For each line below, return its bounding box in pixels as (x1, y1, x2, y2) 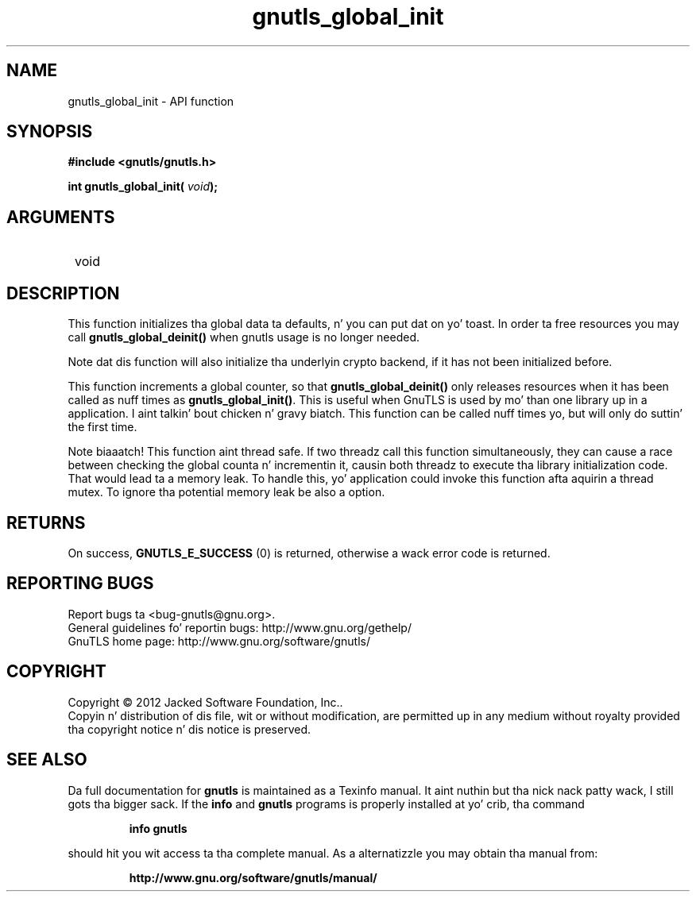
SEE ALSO (6, 750, 87, 770)
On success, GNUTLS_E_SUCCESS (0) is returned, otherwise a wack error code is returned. (68, 545, 551, 560)
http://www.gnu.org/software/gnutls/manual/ (129, 870, 377, 885)
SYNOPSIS (6, 121, 93, 142)
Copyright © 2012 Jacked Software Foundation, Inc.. (68, 695, 343, 709)
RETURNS (6, 512, 86, 533)
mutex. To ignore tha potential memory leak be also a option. (68, 485, 385, 499)
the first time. (68, 420, 137, 434)
